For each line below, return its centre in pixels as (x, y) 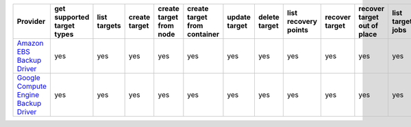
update (239, 17)
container (203, 34)
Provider (31, 22)
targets (109, 26)
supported (72, 17)
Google (28, 77)
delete (269, 17)
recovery (302, 22)
